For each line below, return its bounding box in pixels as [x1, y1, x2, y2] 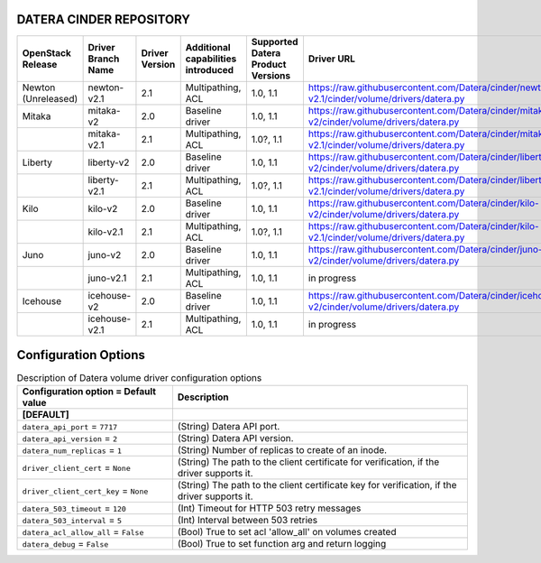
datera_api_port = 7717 [22, 420, 118, 433]
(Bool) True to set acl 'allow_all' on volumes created [177, 526, 397, 539]
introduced [185, 63, 234, 76]
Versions [251, 69, 291, 81]
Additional [185, 41, 231, 53]
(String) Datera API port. [177, 420, 280, 433]
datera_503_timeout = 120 [22, 502, 126, 514]
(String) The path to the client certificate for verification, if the [177, 456, 440, 468]
